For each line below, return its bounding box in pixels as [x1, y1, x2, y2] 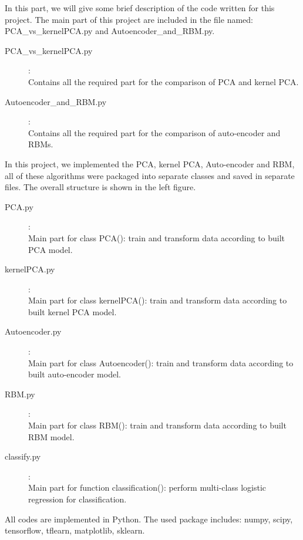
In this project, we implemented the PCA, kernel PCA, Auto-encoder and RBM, [5, 157, 295, 170]
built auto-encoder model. [28, 368, 121, 380]
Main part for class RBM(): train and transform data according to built [28, 419, 287, 431]
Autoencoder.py [5, 325, 62, 338]
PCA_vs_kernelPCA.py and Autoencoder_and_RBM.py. [5, 25, 215, 37]
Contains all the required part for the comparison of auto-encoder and [28, 126, 281, 139]
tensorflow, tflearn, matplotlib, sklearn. [5, 524, 145, 536]
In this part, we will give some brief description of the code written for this [5, 2, 275, 14]
